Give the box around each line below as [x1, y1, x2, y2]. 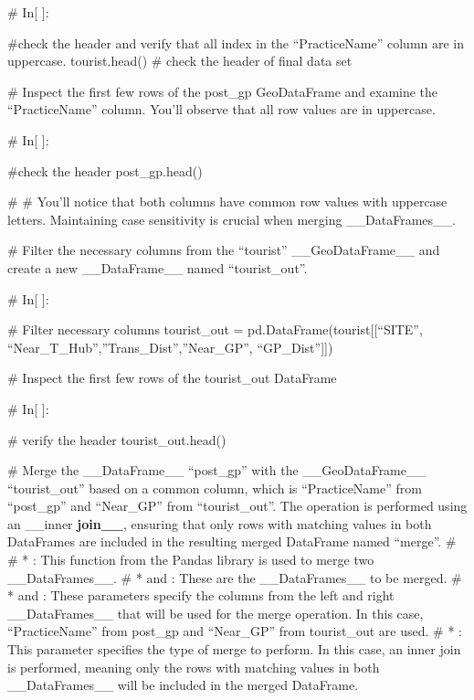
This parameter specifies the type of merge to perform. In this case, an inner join [7, 640, 461, 659]
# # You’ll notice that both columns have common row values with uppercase [7, 192, 448, 211]
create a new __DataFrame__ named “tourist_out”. [7, 258, 308, 277]
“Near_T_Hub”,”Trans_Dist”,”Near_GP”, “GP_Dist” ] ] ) [7, 337, 333, 356]
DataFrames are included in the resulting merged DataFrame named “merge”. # [7, 532, 457, 551]
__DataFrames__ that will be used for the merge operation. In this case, [7, 603, 424, 622]
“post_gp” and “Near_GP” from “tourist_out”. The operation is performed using [7, 496, 468, 515]
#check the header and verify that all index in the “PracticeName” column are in [7, 33, 465, 52]
